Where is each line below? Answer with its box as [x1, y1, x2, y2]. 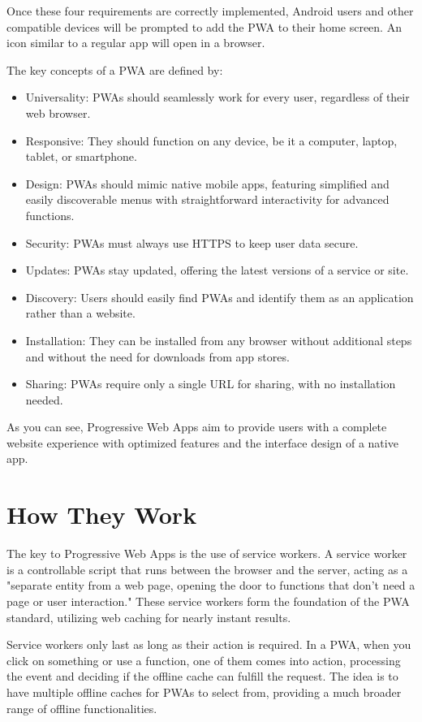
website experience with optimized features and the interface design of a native [6, 434, 398, 451]
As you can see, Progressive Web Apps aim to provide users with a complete [6, 418, 387, 435]
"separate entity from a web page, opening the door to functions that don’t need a [6, 577, 416, 594]
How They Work [6, 498, 197, 531]
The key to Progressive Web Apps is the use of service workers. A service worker [6, 545, 407, 562]
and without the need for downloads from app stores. [25, 348, 290, 365]
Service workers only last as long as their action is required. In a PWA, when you [6, 636, 411, 653]
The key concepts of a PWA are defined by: [6, 61, 223, 78]
